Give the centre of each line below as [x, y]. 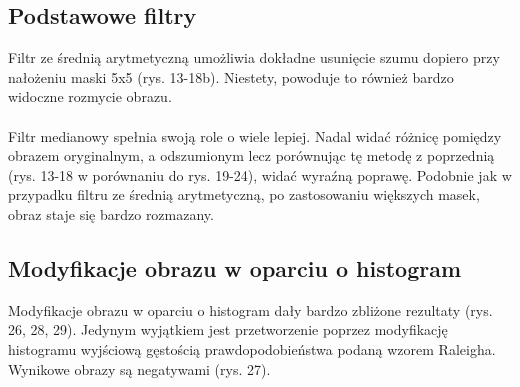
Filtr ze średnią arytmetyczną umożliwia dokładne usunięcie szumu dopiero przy [254, 57]
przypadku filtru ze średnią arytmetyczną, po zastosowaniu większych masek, [244, 194]
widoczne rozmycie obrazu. [90, 96]
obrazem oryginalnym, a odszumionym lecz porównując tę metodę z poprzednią [251, 155]
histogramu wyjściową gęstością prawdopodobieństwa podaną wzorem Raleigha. [252, 348]
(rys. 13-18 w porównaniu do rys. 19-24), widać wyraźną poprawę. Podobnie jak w [260, 174]
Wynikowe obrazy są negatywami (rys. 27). [139, 368]
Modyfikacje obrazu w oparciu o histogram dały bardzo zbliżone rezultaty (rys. [250, 309]
